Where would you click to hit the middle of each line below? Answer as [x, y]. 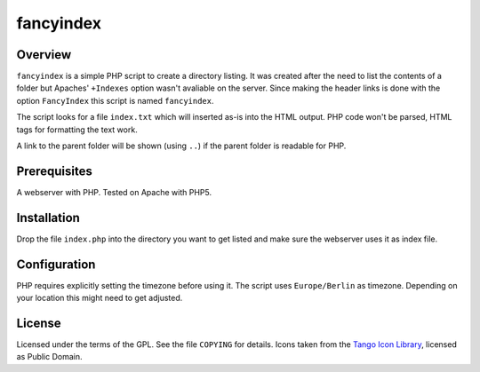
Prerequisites [54, 171]
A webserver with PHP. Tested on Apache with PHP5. [114, 192]
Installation [48, 218]
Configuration [56, 264]
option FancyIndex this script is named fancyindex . [115, 100]
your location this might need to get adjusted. [100, 298]
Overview [44, 55]
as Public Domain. [50, 357]
